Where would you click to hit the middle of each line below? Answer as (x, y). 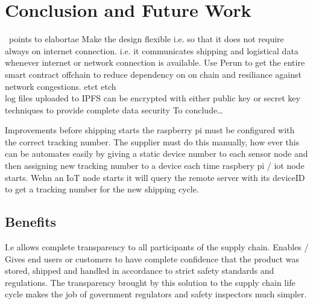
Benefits (31, 222)
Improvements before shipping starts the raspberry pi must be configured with (150, 130)
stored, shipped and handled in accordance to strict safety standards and (140, 271)
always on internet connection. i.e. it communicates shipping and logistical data (152, 50)
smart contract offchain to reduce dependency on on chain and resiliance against (153, 74)
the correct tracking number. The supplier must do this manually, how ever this (152, 141)
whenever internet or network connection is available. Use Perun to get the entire (155, 62)
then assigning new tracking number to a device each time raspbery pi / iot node (155, 166)
